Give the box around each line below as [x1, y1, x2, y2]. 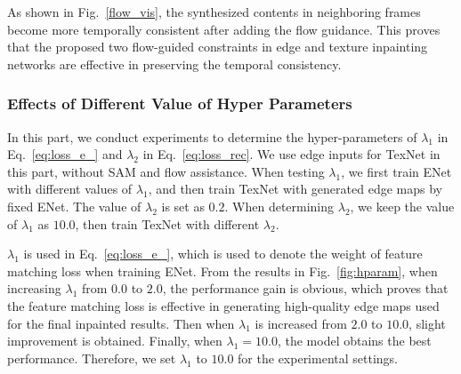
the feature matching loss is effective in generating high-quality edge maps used [7, 296, 440, 314]
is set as [161, 196, 205, 215]
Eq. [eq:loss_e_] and [7, 145, 123, 163]
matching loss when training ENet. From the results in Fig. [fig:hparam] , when [7, 261, 438, 280]
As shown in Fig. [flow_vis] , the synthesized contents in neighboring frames [7, 3, 421, 20]
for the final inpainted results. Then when [7, 314, 235, 332]
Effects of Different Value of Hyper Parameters [7, 92, 352, 115]
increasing [7, 279, 61, 298]
